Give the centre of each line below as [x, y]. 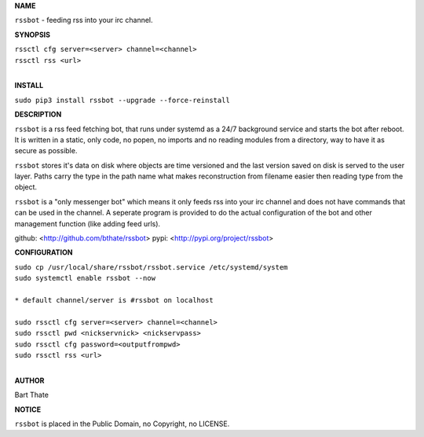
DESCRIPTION [38, 115]
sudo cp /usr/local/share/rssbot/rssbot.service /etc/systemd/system [151, 267]
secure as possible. [46, 151]
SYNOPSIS [33, 35]
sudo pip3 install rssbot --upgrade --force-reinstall [122, 100]
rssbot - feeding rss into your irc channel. [84, 20]
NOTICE [28, 409]
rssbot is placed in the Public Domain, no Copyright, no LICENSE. [122, 424]
